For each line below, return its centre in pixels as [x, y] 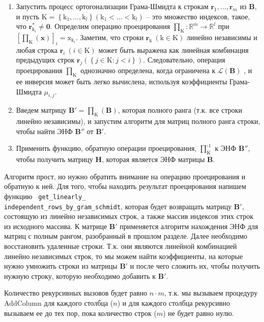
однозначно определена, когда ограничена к [148, 70]
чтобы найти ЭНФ [44, 131]
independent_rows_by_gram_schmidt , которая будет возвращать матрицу [118, 206]
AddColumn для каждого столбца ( [59, 302]
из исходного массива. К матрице [56, 226]
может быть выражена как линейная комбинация [173, 50]
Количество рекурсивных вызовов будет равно [76, 293]
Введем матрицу [41, 110]
